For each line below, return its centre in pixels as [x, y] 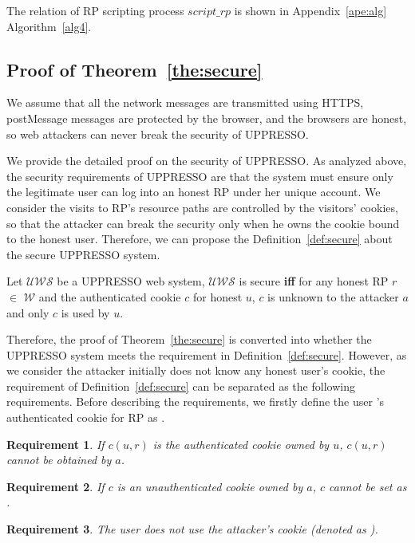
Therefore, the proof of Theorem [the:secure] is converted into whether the [189, 339]
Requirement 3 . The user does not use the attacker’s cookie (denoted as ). [192, 529]
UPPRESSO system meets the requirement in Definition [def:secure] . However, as [207, 354]
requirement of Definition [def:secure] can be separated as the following [181, 386]
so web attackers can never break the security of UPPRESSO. [158, 134]
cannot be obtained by [59, 460]
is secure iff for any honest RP [314, 281]
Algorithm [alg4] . [49, 26]
